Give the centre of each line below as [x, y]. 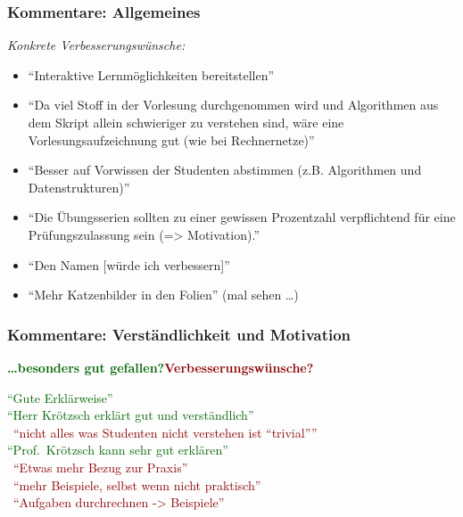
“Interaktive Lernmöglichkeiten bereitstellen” [151, 74]
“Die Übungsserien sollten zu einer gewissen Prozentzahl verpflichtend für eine [242, 217]
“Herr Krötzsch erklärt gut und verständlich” [131, 415]
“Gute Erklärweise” [60, 397]
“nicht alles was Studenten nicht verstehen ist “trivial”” [165, 432]
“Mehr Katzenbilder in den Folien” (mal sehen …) [163, 295]
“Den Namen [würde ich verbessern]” [129, 264]
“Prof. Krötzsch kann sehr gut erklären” [118, 450]
